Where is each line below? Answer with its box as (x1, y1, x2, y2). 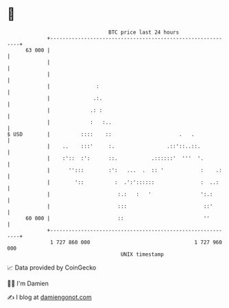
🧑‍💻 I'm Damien (7, 279, 49, 287)
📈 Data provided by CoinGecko (7, 263, 97, 272)
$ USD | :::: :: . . (7, 130, 195, 138)
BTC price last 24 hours (108, 29, 180, 36)
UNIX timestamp (120, 250, 165, 258)
